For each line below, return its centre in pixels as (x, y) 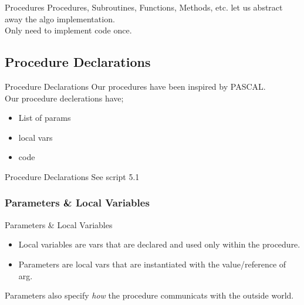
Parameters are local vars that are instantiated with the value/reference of (152, 264)
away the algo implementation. (60, 18)
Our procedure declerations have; (64, 98)
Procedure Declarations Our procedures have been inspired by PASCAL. (135, 86)
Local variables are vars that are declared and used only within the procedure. (159, 244)
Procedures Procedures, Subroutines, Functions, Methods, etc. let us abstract (144, 7)
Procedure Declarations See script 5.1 (72, 176)
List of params (45, 118)
